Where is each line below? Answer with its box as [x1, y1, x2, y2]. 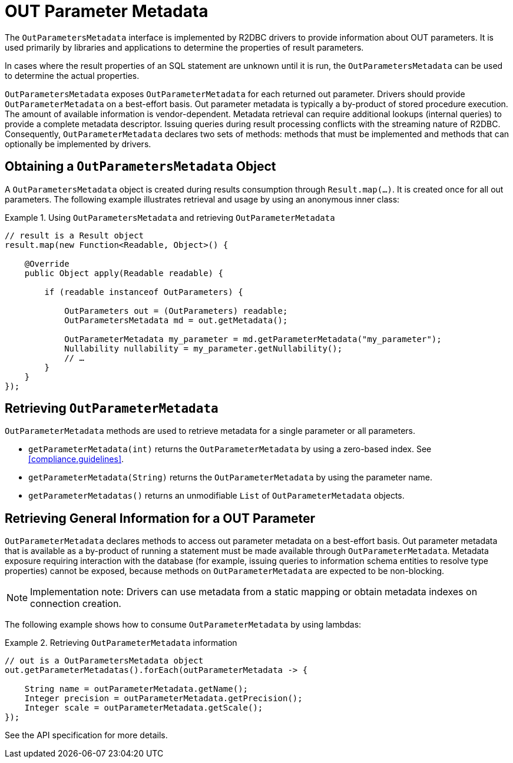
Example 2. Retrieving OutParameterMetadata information [5, 638, 237, 648]
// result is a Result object [5, 230, 144, 240]
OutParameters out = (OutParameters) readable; [64, 306, 288, 316]
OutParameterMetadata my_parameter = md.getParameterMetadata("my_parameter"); [64, 334, 442, 344]
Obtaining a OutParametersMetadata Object [5, 159, 276, 174]
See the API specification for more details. [5, 730, 168, 741]
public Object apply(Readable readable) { [24, 268, 223, 278]
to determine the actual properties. [5, 70, 140, 81]
